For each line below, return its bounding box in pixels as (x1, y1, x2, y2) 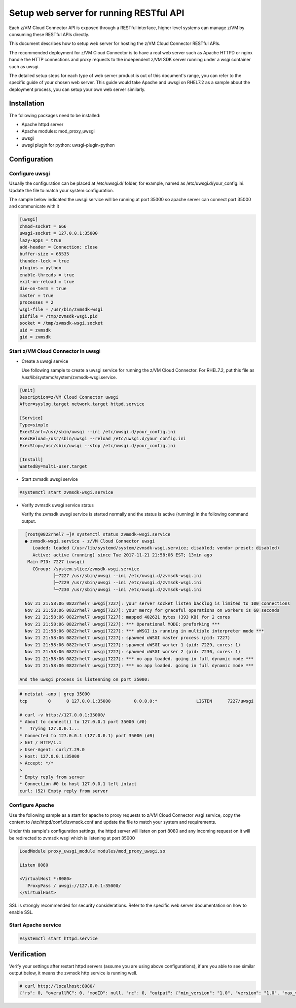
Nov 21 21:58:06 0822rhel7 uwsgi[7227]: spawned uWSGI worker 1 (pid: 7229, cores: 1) (25, 642, 241, 647)
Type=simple (19, 422, 49, 427)
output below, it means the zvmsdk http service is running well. (9, 970, 138, 976)
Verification (9, 950, 46, 959)
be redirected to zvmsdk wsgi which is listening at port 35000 (9, 835, 135, 841)
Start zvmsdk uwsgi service (21, 476, 78, 482)
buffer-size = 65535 (19, 251, 69, 257)
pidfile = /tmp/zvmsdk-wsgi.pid (19, 313, 98, 319)
